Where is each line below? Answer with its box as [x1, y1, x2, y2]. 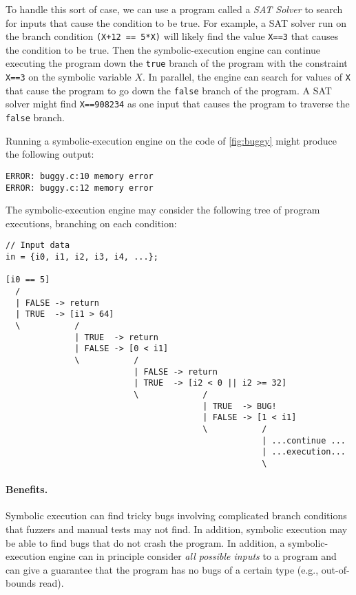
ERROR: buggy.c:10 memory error [6, 171, 154, 181]
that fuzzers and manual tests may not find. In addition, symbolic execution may [6, 521, 348, 536]
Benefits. [6, 482, 48, 497]
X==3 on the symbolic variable [6, 70, 132, 84]
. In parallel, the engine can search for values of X [143, 70, 350, 84]
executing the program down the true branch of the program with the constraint [6, 56, 348, 70]
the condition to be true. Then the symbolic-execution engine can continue [6, 42, 321, 56]
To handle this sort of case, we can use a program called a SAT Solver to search [6, 2, 343, 16]
